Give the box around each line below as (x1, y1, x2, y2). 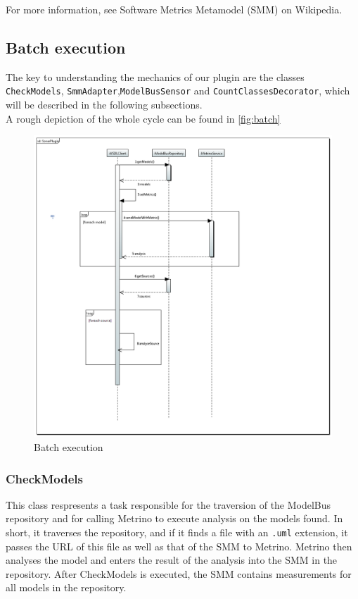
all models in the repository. (6, 580, 127, 595)
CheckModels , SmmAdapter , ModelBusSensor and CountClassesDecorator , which (6, 83, 350, 98)
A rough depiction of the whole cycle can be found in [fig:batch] (6, 111, 281, 125)
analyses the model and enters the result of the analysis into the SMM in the (6, 552, 338, 567)
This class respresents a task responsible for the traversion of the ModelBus (6, 497, 331, 512)
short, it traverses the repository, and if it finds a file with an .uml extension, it (6, 525, 348, 539)
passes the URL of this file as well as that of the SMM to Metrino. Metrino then (6, 538, 352, 553)
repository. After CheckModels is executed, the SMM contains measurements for (6, 566, 352, 581)
